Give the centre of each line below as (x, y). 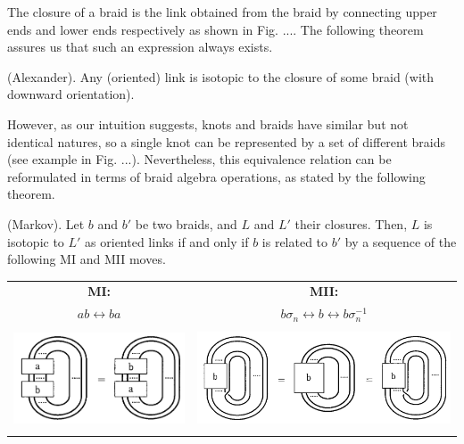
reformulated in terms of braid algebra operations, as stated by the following (216, 176)
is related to (295, 241)
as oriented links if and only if (167, 241)
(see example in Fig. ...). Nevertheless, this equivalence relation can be (199, 159)
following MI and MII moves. (87, 259)
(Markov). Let (46, 223)
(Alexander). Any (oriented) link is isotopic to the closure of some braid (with (221, 76)
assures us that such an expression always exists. (140, 47)
